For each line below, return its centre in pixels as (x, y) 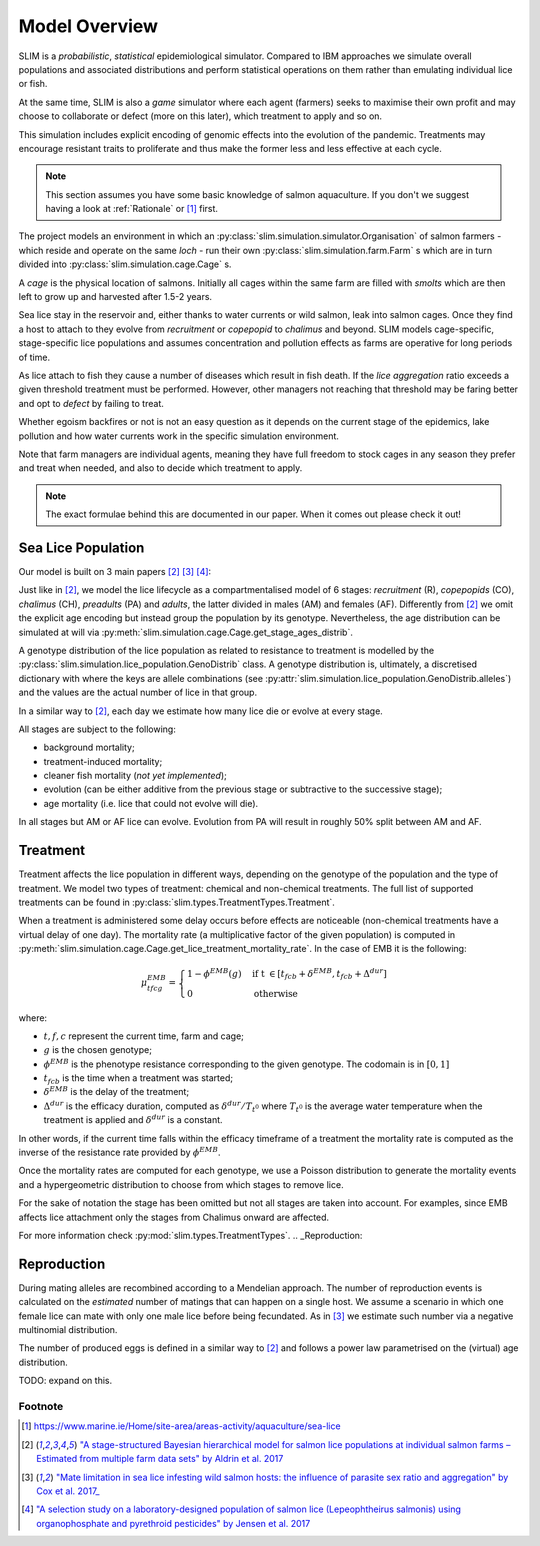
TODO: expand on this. (65, 1381)
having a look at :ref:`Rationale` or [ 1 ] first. (132, 209)
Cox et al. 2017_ (68, 1491)
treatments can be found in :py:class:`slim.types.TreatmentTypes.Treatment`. (176, 902)
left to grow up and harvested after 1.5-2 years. (115, 297)
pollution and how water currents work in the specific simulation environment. (179, 436)
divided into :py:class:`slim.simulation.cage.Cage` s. (125, 264)
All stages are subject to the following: (97, 729)
